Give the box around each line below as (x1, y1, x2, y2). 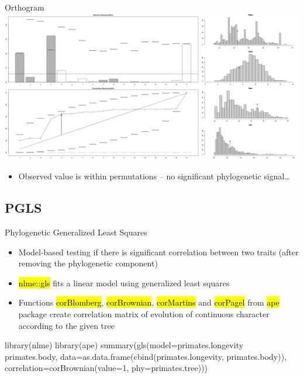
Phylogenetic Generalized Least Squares (5, 226, 147, 238)
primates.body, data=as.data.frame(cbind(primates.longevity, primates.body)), (5, 350, 287, 362)
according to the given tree (18, 319, 115, 331)
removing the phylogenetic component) (18, 257, 158, 269)
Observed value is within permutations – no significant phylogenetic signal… (18, 170, 290, 182)
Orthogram (5, 1, 44, 13)
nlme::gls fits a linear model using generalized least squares (18, 276, 230, 289)
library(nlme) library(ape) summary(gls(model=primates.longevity (5, 339, 244, 351)
